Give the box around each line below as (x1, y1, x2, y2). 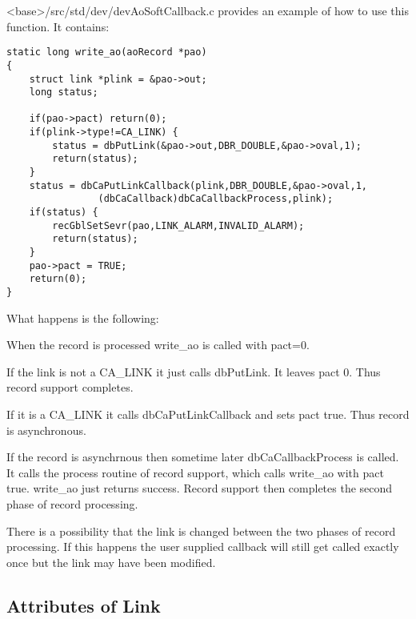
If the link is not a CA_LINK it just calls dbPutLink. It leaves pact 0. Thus (6, 363, 381, 380)
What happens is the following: (6, 309, 159, 326)
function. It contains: (6, 18, 110, 34)
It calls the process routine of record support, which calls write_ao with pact (6, 464, 384, 480)
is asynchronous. (6, 421, 86, 438)
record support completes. (6, 379, 134, 396)
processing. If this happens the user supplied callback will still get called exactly (6, 538, 399, 555)
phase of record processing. (6, 496, 138, 512)
